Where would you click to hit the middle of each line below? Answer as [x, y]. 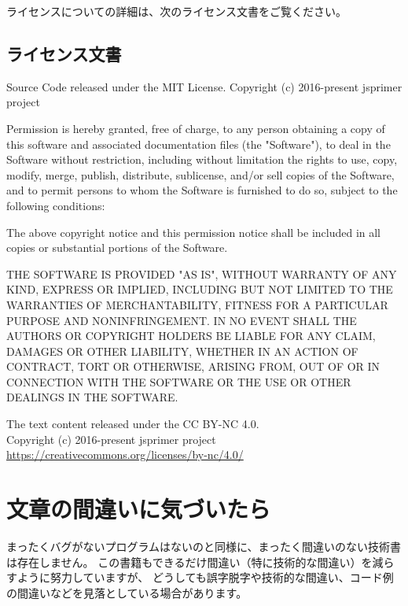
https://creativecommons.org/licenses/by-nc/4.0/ [125, 454]
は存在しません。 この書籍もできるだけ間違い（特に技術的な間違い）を [189, 562]
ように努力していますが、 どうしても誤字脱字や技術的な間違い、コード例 [205, 577]
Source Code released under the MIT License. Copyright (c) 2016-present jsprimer [204, 86]
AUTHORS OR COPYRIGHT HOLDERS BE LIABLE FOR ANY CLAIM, [191, 336]
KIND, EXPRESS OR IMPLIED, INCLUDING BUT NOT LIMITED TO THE [200, 289]
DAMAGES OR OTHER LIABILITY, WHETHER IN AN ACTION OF [182, 351]
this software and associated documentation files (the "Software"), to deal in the [198, 144]
